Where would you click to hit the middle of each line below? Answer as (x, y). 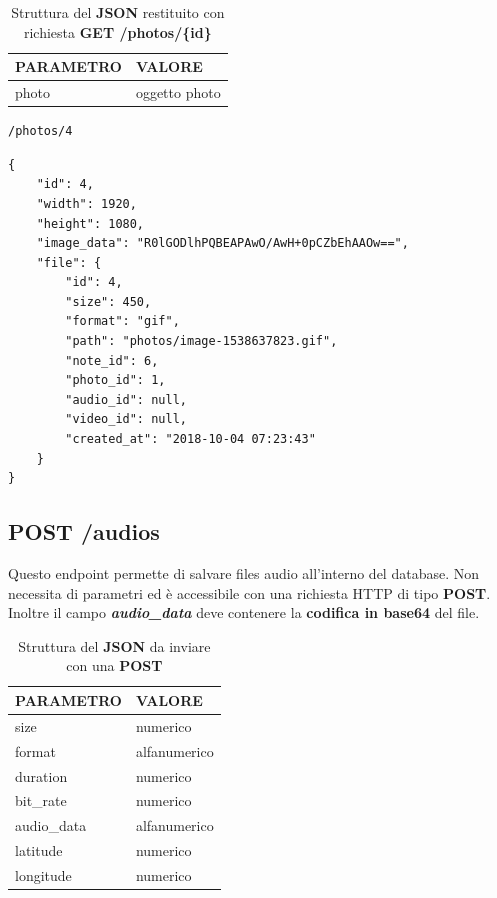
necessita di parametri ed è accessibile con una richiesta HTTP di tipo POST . (249, 592)
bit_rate (41, 800)
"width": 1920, (86, 203)
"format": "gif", (122, 321)
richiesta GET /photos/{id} (117, 31)
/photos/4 (40, 131)
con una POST (114, 665)
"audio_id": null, (126, 399)
